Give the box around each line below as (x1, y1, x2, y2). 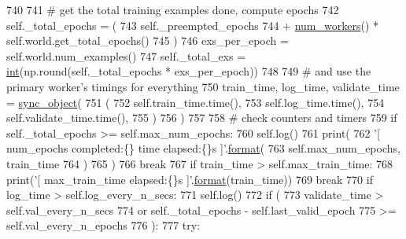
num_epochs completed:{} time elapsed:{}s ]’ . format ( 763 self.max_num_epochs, (6, 140, 400, 156)
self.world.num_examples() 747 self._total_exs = (6, 47, 246, 64)
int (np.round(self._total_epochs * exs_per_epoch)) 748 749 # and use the (6, 63, 371, 79)
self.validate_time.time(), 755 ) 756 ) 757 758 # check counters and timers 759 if (6, 109, 397, 126)
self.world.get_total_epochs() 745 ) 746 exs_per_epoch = (6, 32, 289, 49)
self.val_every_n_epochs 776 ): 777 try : (6, 217, 201, 233)
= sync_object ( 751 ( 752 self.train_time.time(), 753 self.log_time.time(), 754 (6, 94, 385, 110)
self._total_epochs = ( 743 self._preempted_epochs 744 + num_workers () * (6, 17, 378, 33)
